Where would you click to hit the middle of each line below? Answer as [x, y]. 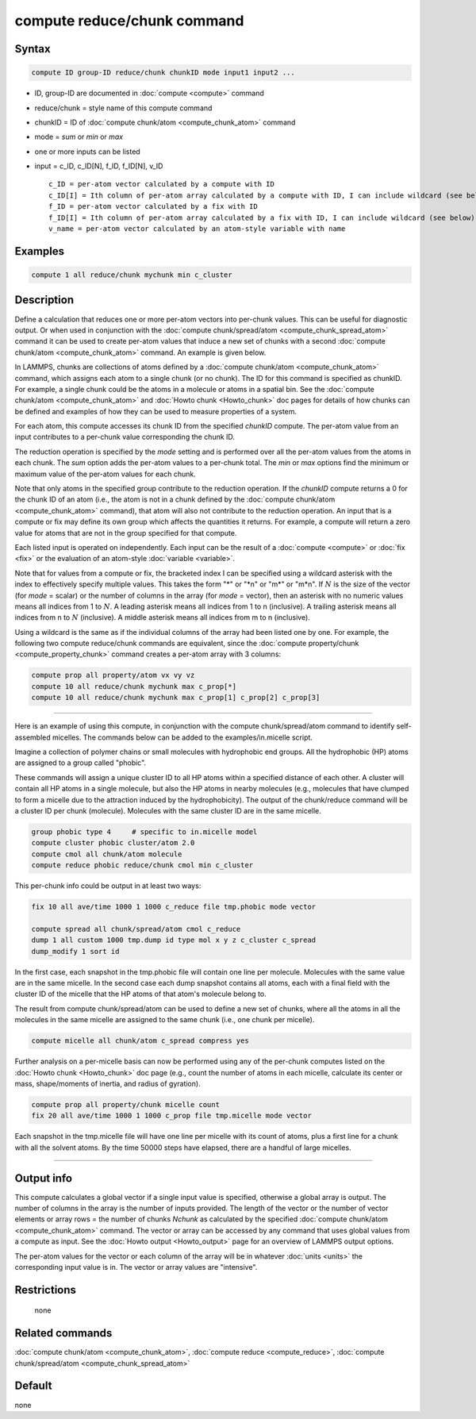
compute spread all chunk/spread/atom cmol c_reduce [136, 929]
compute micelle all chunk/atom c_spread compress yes [140, 1041]
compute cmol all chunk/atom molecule [107, 854]
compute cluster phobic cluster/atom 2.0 [113, 843]
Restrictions [46, 1290]
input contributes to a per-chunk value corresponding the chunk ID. [125, 437]
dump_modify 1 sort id [75, 951]
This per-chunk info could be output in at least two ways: [108, 886]
